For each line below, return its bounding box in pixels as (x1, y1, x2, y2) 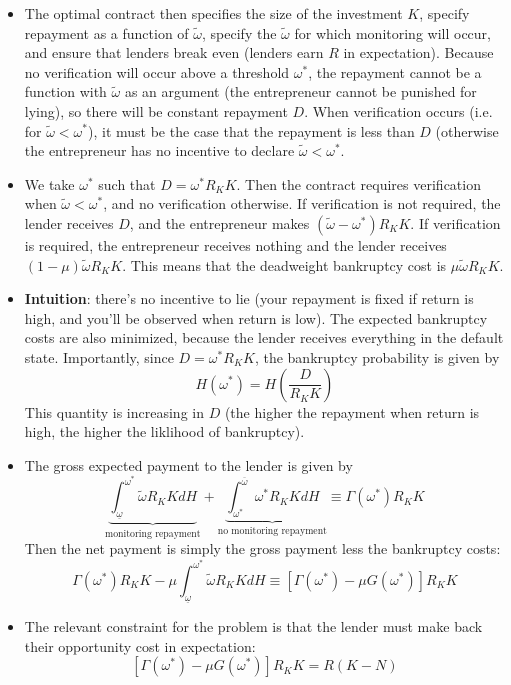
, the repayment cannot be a (308, 61, 482, 82)
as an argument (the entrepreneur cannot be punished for (124, 81, 477, 102)
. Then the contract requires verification (236, 173, 481, 194)
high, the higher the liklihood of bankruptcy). (24, 421, 305, 442)
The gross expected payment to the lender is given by (24, 454, 353, 475)
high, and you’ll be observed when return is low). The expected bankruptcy (24, 307, 488, 328)
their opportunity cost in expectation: (24, 635, 256, 656)
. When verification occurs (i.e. (304, 100, 493, 121)
